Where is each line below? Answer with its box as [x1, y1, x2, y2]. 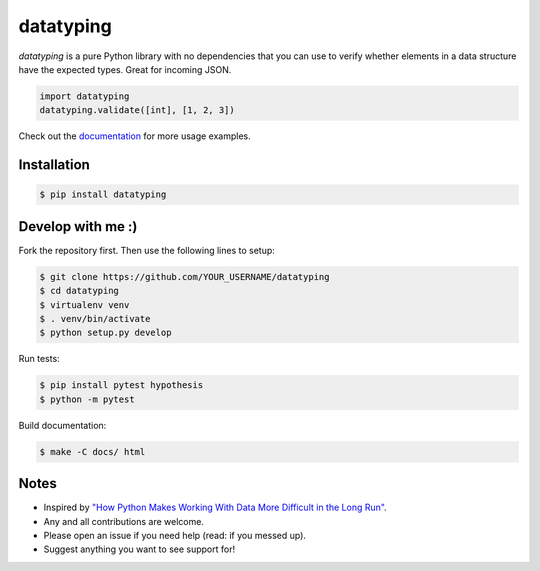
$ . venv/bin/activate [39, 313, 151, 324]
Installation [18, 156, 90, 174]
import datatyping [39, 90, 130, 102]
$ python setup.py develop [39, 327, 172, 339]
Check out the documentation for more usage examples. [18, 130, 252, 142]
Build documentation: [18, 419, 107, 431]
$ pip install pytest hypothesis [39, 380, 204, 391]
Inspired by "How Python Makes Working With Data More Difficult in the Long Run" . [43, 501, 387, 514]
